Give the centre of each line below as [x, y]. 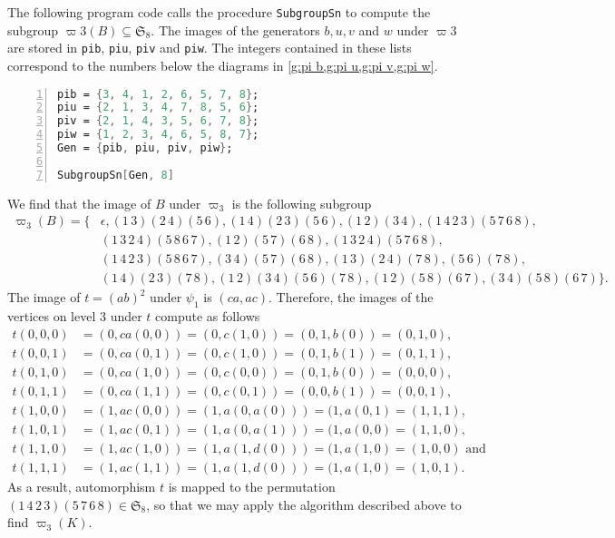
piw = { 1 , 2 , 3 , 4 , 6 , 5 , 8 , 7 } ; [158, 135]
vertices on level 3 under [75, 316]
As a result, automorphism [82, 486]
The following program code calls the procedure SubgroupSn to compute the [219, 12]
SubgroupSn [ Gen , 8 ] [116, 175]
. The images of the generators [235, 29]
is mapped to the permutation [252, 486]
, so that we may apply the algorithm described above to [304, 504]
